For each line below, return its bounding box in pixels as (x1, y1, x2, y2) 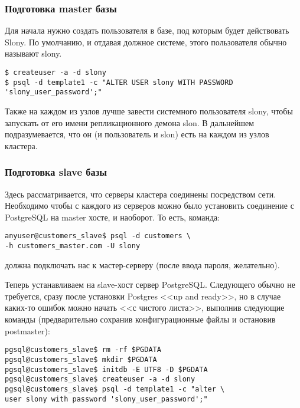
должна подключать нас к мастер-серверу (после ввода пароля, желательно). (5, 258, 280, 271)
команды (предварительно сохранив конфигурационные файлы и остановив (5, 313, 276, 325)
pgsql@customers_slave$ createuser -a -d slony (5, 375, 195, 384)
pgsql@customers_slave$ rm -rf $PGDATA (5, 346, 161, 354)
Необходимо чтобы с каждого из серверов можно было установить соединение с (5, 199, 294, 212)
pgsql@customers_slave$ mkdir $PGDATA (5, 355, 157, 364)
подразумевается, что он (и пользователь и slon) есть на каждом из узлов (5, 128, 269, 140)
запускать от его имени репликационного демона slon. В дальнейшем (5, 116, 255, 129)
